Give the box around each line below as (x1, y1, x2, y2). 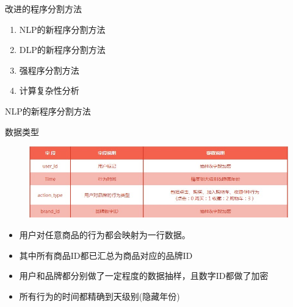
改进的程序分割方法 (5, 2, 82, 15)
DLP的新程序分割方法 (19, 43, 106, 56)
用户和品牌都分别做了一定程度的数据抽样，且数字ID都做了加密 (19, 269, 269, 282)
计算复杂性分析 (19, 84, 79, 97)
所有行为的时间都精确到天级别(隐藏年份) (19, 289, 180, 302)
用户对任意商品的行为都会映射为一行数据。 (19, 228, 190, 241)
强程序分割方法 (19, 63, 79, 76)
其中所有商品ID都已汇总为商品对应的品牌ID (19, 249, 193, 261)
